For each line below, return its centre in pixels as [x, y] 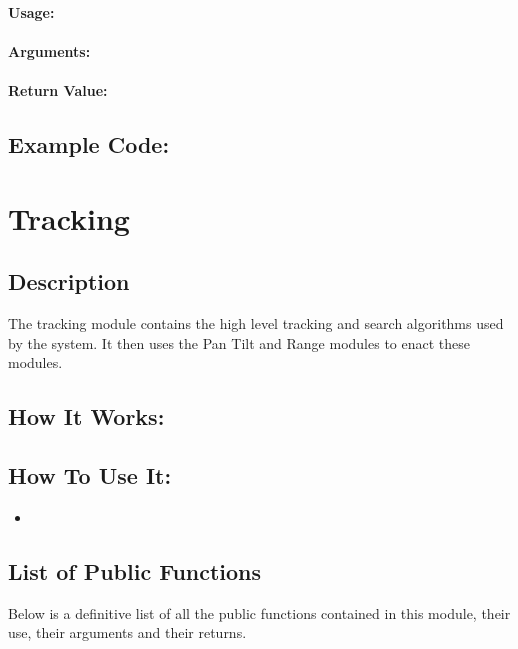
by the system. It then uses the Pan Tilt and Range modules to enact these [239, 342]
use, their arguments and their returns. [127, 632]
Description [69, 281]
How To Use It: [90, 475]
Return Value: [58, 90]
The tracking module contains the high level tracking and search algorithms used [256, 323]
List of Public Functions [135, 571]
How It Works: [86, 416]
